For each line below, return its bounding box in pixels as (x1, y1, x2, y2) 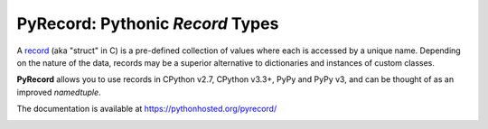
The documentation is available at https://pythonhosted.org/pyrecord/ (16, 104, 277, 115)
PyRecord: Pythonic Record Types (16, 14, 279, 33)
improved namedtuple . (16, 87, 101, 97)
